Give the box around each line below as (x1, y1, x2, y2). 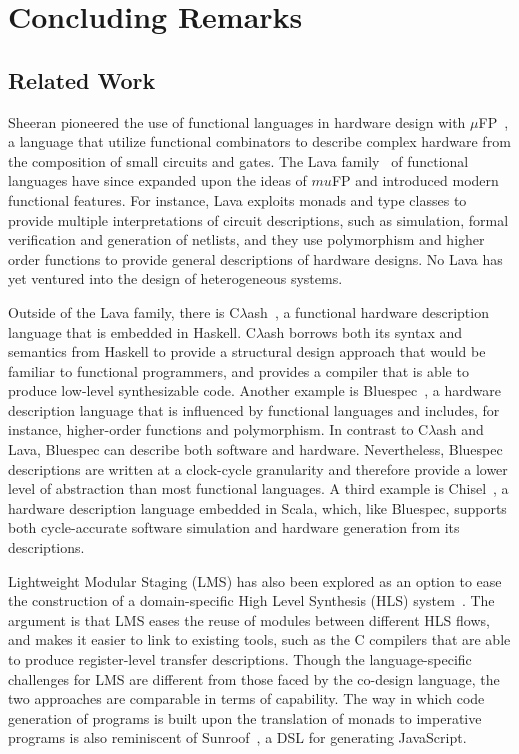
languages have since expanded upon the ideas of (8, 170, 307, 191)
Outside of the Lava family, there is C (8, 301, 240, 322)
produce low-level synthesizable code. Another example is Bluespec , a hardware (8, 380, 501, 401)
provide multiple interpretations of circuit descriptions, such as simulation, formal (8, 209, 509, 230)
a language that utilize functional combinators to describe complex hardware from (8, 131, 511, 152)
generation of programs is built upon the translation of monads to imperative (8, 707, 482, 728)
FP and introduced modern (331, 170, 499, 191)
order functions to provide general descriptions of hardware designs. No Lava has (8, 248, 503, 269)
